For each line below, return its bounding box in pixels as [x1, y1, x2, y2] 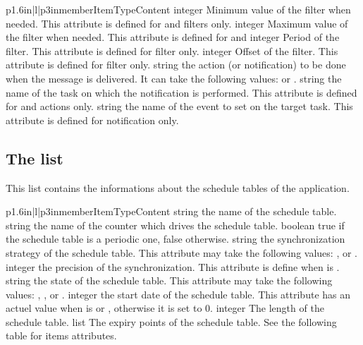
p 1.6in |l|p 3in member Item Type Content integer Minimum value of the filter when [6, 2, 351, 16]
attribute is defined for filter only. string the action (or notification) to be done [6, 57, 346, 72]
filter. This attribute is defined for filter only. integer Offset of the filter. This [6, 43, 338, 58]
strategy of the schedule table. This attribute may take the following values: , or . [6, 245, 357, 260]
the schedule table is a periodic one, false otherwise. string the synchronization [6, 231, 345, 246]
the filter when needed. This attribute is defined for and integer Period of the [6, 30, 340, 44]
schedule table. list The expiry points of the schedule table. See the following [6, 314, 337, 329]
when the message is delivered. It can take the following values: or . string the [6, 71, 342, 85]
